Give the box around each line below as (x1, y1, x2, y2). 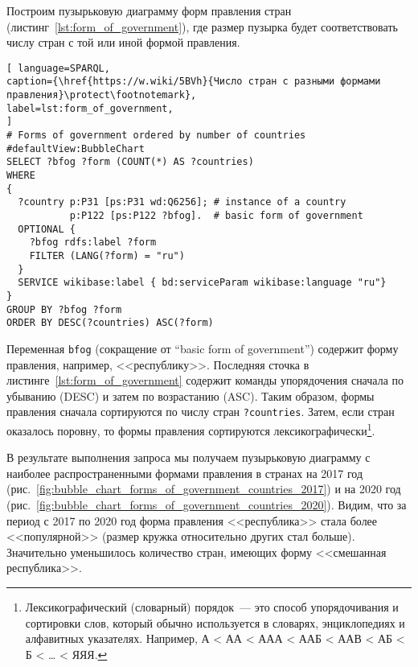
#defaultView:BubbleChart (6, 142, 145, 154)
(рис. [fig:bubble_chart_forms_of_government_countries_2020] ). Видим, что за (6, 496, 407, 513)
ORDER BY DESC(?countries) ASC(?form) (6, 317, 214, 329)
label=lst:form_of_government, (6, 102, 174, 114)
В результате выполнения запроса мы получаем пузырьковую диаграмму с (6, 449, 371, 466)
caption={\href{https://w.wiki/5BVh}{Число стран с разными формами (6, 76, 381, 88)
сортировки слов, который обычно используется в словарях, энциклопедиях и (25, 614, 405, 631)
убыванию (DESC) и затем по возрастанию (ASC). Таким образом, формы (6, 387, 375, 404)
